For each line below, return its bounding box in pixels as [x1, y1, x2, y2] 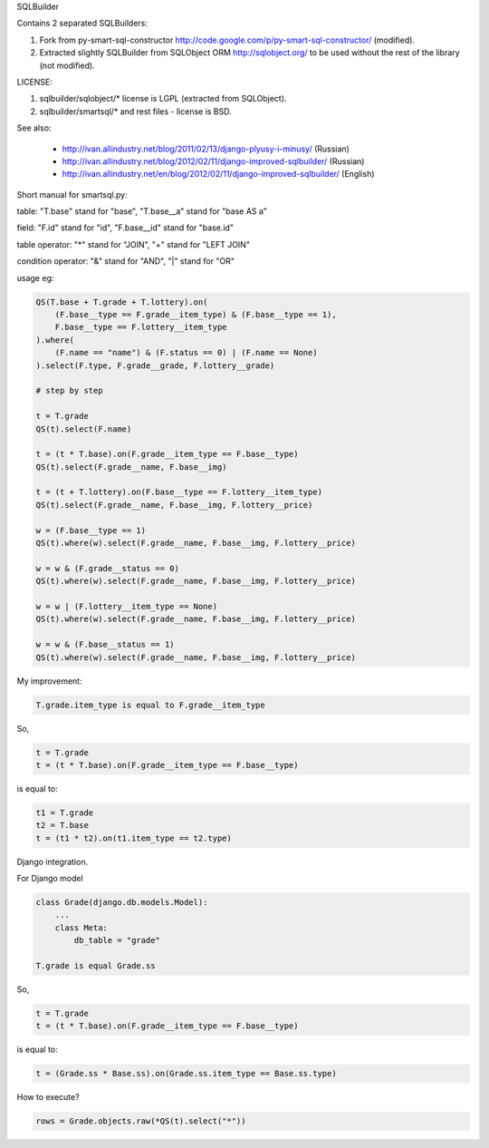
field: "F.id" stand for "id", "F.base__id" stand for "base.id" [16, 222, 235, 233]
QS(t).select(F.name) [35, 423, 132, 434]
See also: [16, 122, 52, 133]
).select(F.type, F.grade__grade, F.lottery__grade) [35, 360, 275, 371]
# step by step [35, 385, 103, 396]
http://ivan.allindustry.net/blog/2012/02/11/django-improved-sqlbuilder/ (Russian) [62, 155, 365, 167]
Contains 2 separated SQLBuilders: [16, 18, 149, 29]
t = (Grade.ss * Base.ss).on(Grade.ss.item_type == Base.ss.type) [35, 1068, 337, 1079]
